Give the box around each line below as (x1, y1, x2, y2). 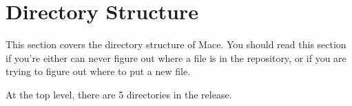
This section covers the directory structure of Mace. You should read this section (6, 37, 346, 52)
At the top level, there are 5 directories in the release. (6, 87, 232, 101)
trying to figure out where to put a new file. (6, 64, 191, 78)
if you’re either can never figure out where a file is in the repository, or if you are (6, 50, 346, 65)
